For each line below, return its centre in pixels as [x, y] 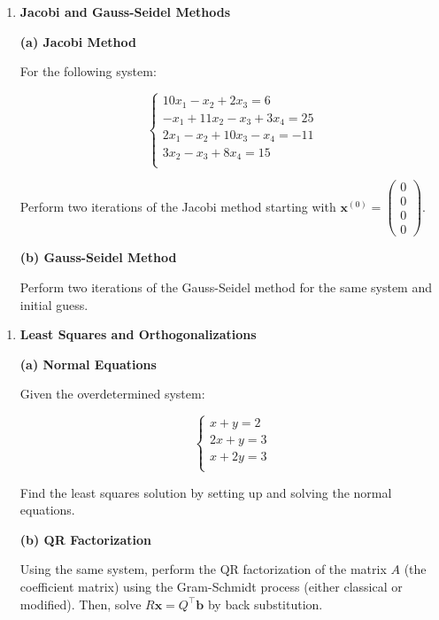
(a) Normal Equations [88, 364]
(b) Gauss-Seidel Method [98, 257]
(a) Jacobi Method [78, 41]
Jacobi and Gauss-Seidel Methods [125, 12]
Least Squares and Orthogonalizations [138, 334]
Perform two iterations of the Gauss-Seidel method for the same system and [226, 287]
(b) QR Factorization [86, 539]
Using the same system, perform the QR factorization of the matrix [203, 569]
